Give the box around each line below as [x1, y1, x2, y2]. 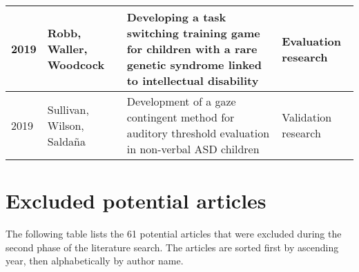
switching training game [126, 25, 260, 41]
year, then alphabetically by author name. [6, 253, 184, 268]
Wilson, [47, 117, 84, 133]
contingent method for [126, 109, 235, 125]
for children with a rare [126, 41, 258, 57]
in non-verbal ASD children [126, 141, 260, 157]
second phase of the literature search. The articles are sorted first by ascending [6, 240, 339, 254]
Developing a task [126, 9, 226, 25]
